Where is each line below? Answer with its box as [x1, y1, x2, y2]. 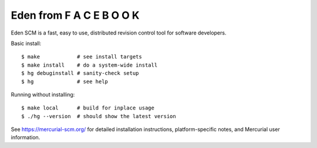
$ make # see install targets [21, 53, 142, 60]
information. [11, 134, 41, 141]
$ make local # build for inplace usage [21, 105, 155, 111]
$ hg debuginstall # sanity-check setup [21, 70, 139, 77]
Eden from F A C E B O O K [11, 9, 140, 22]
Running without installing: [11, 91, 75, 98]
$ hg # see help [21, 78, 109, 85]
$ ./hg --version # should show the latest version [21, 113, 176, 119]
